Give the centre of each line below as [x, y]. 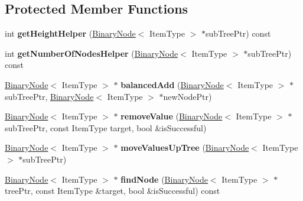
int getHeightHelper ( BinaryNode [70, 33]
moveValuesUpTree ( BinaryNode [185, 147]
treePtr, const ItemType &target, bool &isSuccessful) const [113, 191]
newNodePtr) [188, 96]
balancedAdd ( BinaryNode [172, 84]
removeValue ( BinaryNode [172, 116]
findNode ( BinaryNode [164, 179]
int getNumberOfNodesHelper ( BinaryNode [92, 53]
